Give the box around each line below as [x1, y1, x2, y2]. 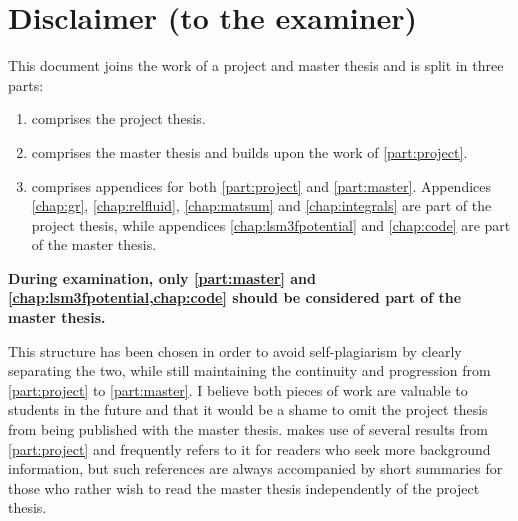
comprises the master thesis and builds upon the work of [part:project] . [31, 141, 468, 162]
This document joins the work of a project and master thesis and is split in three [8, 55, 504, 76]
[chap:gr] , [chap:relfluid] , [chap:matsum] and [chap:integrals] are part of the [31, 195, 492, 216]
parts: [8, 74, 44, 95]
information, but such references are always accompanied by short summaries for [8, 458, 503, 479]
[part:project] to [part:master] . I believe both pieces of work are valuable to [8, 379, 468, 400]
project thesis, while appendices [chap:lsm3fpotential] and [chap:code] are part [31, 214, 511, 235]
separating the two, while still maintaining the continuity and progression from [8, 360, 491, 381]
